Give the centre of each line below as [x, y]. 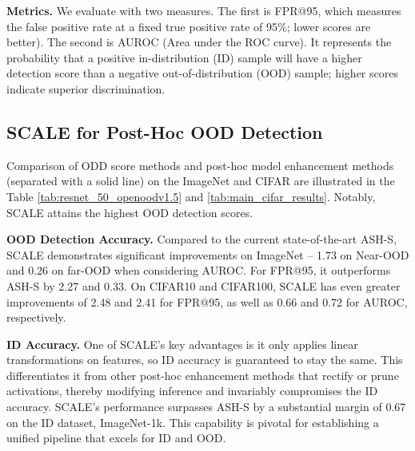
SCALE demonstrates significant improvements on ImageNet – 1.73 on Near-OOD [208, 254]
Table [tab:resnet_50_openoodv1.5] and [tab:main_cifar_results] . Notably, [191, 196]
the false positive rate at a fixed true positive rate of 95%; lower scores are [189, 26]
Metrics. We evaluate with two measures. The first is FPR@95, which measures [204, 10]
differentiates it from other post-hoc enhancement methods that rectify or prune [203, 375]
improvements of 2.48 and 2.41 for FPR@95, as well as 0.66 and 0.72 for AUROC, [207, 301]
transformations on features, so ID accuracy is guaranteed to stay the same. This [205, 360]
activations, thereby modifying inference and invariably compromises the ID [192, 391]
